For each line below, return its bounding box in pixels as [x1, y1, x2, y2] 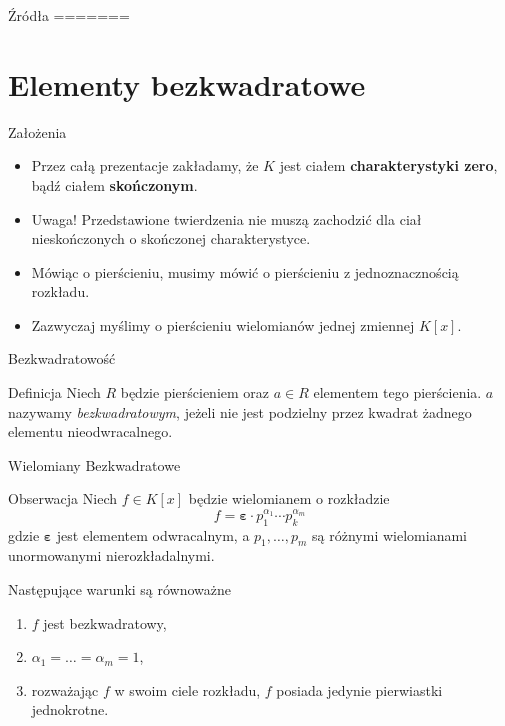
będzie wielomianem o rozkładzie [188, 488, 390, 509]
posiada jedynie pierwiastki [276, 679, 443, 700]
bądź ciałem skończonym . [31, 174, 198, 195]
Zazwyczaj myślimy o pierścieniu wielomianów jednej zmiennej [31, 314, 415, 335]
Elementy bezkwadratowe [8, 63, 366, 104]
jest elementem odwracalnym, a [56, 524, 250, 545]
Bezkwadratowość [8, 348, 116, 369]
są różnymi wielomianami [312, 524, 467, 545]
